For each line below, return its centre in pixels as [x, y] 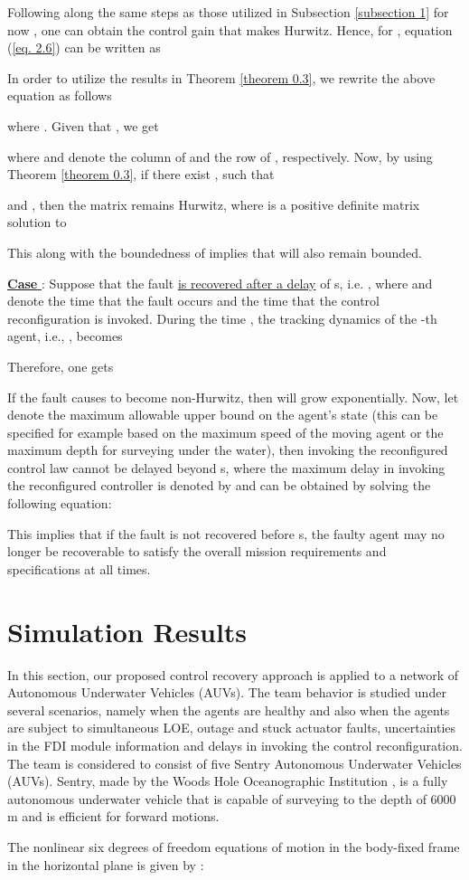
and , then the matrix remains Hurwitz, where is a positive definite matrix [214, 204]
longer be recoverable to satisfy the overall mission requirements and [197, 551]
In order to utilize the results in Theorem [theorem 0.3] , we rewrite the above [221, 77]
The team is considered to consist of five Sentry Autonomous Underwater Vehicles [234, 763]
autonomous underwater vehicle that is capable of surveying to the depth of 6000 [232, 798]
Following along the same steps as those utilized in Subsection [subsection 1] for [228, 12]
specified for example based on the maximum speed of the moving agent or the [225, 432]
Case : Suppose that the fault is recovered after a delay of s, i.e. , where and [220, 283]
